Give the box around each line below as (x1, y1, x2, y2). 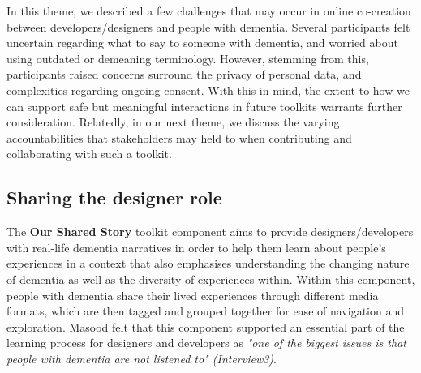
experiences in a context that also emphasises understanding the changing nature (6, 255, 410, 272)
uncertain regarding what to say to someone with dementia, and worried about (6, 34, 398, 51)
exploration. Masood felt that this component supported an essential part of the (6, 318, 405, 335)
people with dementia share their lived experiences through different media (6, 286, 379, 303)
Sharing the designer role (6, 185, 222, 210)
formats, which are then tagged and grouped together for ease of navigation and (6, 302, 404, 319)
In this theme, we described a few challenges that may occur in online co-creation (6, 2, 411, 19)
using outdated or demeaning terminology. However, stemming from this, (6, 49, 369, 66)
